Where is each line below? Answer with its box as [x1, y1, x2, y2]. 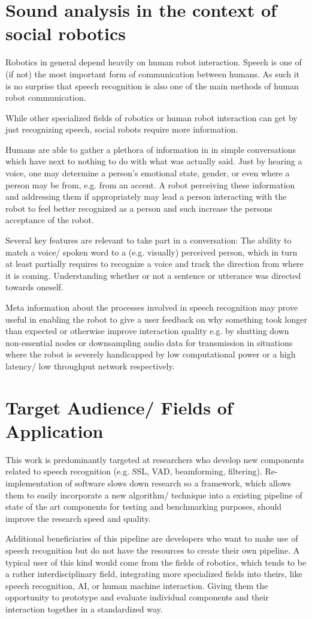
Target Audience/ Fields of [5, 395, 233, 419]
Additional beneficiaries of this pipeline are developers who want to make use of [5, 532, 298, 545]
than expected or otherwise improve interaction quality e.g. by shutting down [5, 324, 289, 337]
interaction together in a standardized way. [5, 603, 163, 615]
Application [5, 418, 104, 443]
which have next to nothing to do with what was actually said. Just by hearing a [5, 155, 302, 167]
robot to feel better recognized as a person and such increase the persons [5, 202, 272, 214]
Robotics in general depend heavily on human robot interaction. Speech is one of [5, 56, 302, 68]
